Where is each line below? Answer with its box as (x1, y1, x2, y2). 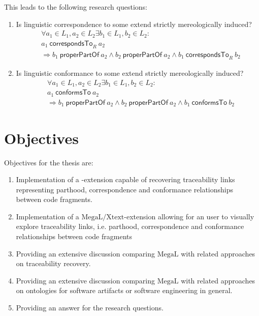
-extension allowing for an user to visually (124, 211, 254, 221)
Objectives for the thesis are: (4, 157, 93, 167)
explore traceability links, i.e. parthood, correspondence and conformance (16, 221, 244, 232)
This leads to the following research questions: (4, 2, 148, 12)
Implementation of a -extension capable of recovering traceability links (16, 174, 235, 185)
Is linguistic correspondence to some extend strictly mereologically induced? (16, 18, 252, 29)
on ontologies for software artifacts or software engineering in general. (16, 285, 233, 296)
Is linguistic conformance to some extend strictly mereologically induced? (16, 68, 244, 78)
